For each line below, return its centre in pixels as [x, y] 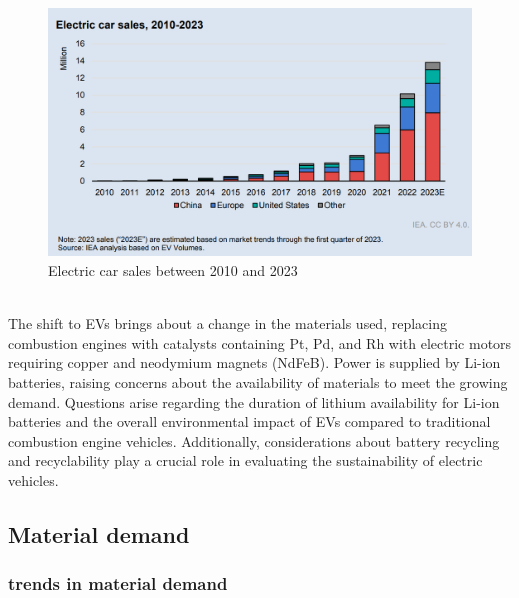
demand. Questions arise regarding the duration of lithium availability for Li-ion [254, 401]
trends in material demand [118, 583]
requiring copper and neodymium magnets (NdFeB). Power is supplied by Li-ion [254, 362]
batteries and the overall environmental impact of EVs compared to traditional [249, 421]
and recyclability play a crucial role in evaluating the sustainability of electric [245, 460]
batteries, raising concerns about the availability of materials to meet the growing [258, 382]
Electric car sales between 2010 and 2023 [173, 270]
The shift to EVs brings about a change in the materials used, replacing [227, 323]
